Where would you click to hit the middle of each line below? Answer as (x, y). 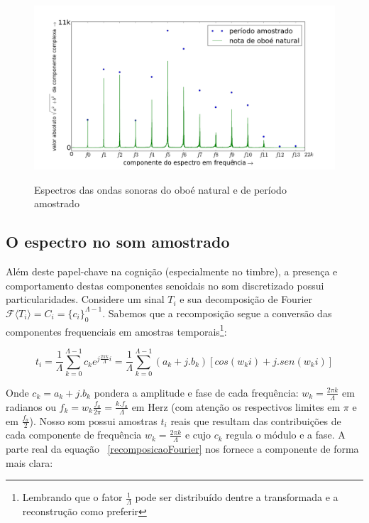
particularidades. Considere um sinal (85, 299)
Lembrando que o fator (72, 497)
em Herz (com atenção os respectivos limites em (236, 406)
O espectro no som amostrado (118, 242)
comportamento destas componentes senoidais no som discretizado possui (165, 285)
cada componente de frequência (74, 435)
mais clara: (29, 462)
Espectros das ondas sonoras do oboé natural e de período (160, 189)
